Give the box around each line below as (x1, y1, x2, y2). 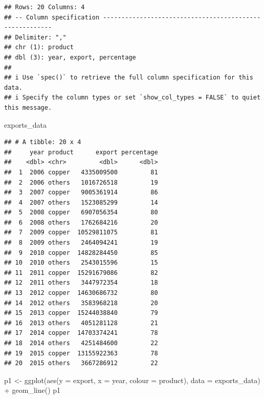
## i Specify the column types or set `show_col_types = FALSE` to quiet (4, 94, 261, 102)
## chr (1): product (4, 44, 74, 51)
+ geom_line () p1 (4, 385, 61, 395)
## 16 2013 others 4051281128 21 (4, 319, 158, 327)
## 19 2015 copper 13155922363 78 (4, 349, 158, 357)
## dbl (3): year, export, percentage (4, 53, 136, 61)
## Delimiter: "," (4, 33, 67, 41)
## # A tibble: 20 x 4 (4, 138, 81, 146)
